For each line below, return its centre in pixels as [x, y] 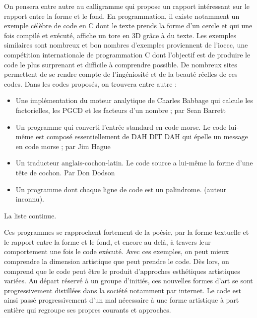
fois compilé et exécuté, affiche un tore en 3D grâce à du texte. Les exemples [120, 35]
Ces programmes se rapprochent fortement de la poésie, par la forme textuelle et [127, 232]
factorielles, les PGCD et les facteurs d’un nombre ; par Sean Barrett [121, 110]
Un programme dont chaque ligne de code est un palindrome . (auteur [121, 189]
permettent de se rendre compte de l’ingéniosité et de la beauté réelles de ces [121, 74]
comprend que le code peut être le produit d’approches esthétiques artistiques [122, 271]
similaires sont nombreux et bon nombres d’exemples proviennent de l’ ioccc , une [126, 45]
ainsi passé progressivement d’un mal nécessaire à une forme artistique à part [122, 300]
